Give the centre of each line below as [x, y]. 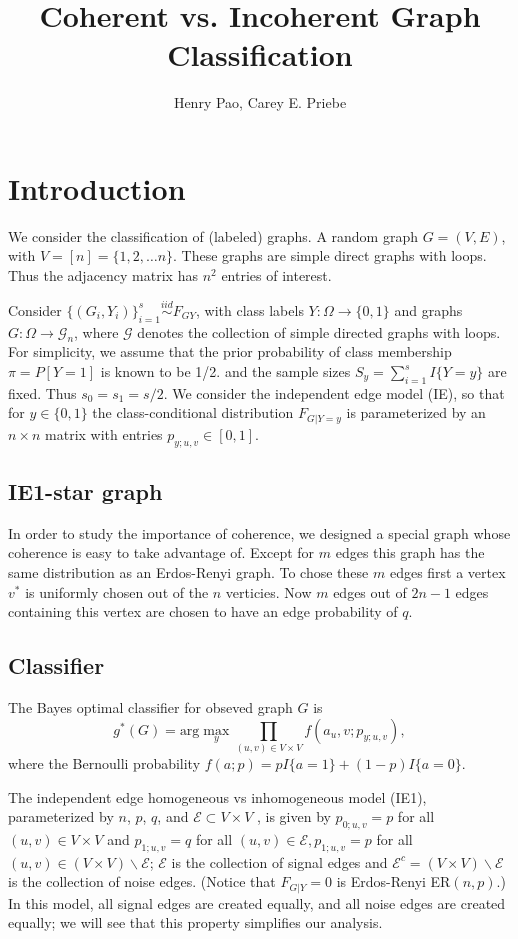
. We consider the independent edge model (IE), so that [334, 392]
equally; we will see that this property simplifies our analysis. [195, 922]
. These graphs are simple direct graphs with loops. [330, 255]
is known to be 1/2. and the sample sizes [225, 371]
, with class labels [249, 309]
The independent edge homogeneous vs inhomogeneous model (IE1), [217, 796]
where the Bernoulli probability [104, 762]
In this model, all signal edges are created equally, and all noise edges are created [257, 902]
